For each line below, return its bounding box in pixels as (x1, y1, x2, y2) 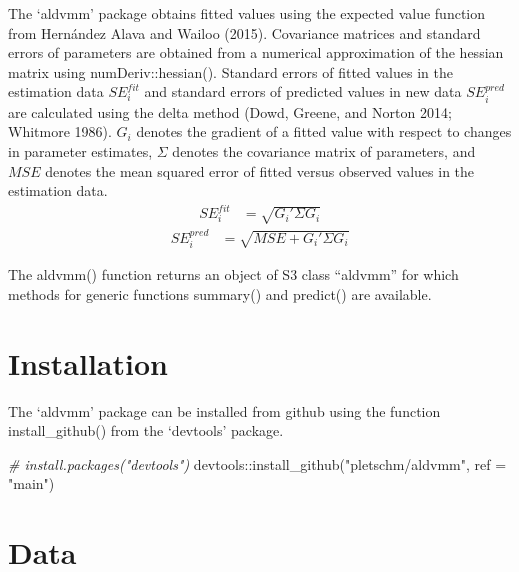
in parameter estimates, (8, 140, 153, 161)
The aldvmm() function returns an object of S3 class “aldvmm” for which (8, 264, 459, 285)
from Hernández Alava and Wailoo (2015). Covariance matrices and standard (8, 22, 481, 43)
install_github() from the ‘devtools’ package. (8, 420, 284, 441)
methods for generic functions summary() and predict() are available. (8, 283, 432, 304)
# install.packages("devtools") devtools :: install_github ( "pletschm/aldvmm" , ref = (8, 453, 507, 474)
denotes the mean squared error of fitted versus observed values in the (45, 160, 475, 181)
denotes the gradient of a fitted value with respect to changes (136, 121, 512, 142)
